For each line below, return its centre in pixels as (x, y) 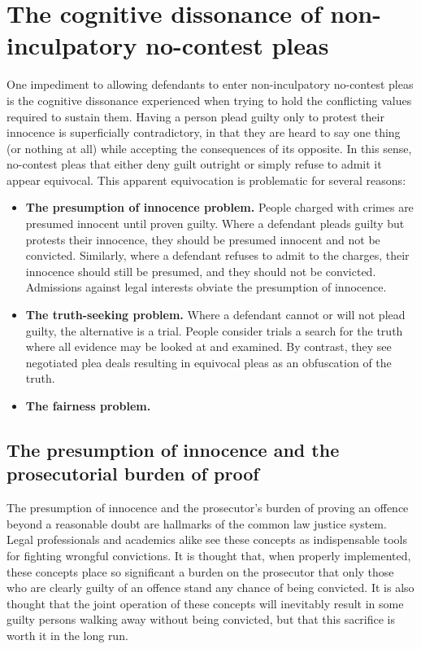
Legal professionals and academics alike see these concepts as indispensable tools (207, 539)
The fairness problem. (88, 406)
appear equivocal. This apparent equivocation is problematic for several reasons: (206, 180)
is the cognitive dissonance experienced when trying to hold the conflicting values (209, 100)
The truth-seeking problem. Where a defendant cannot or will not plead (215, 315)
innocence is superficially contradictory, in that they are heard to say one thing (204, 132)
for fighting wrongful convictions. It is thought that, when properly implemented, (209, 555)
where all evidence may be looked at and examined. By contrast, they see (208, 346)
